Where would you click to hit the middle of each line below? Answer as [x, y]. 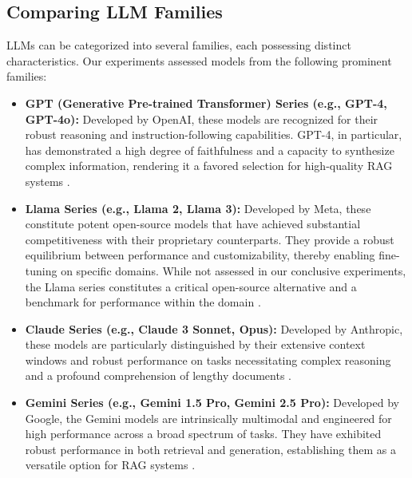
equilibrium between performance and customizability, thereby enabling [200, 255]
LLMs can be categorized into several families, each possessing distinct [179, 45]
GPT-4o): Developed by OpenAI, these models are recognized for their [202, 119]
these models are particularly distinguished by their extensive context [195, 344]
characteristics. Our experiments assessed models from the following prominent [199, 60]
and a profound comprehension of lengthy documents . [158, 375]
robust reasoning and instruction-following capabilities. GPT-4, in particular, [214, 134]
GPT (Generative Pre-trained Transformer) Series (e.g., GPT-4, [206, 103]
